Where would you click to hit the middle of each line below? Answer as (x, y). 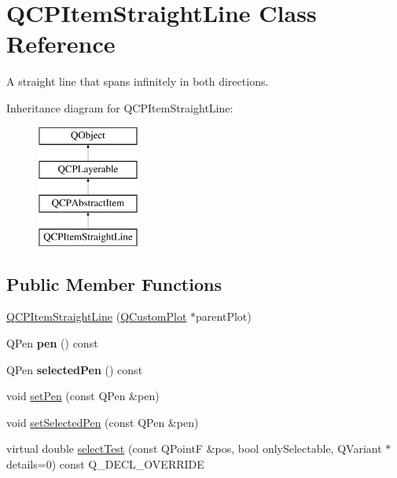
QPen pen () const (52, 343)
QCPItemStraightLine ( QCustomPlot (97, 316)
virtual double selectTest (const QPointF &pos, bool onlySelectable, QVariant (194, 449)
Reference (61, 44)
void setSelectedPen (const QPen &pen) (103, 422)
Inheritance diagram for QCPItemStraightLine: (120, 107)
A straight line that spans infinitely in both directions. (138, 81)
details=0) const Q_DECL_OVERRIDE (105, 464)
